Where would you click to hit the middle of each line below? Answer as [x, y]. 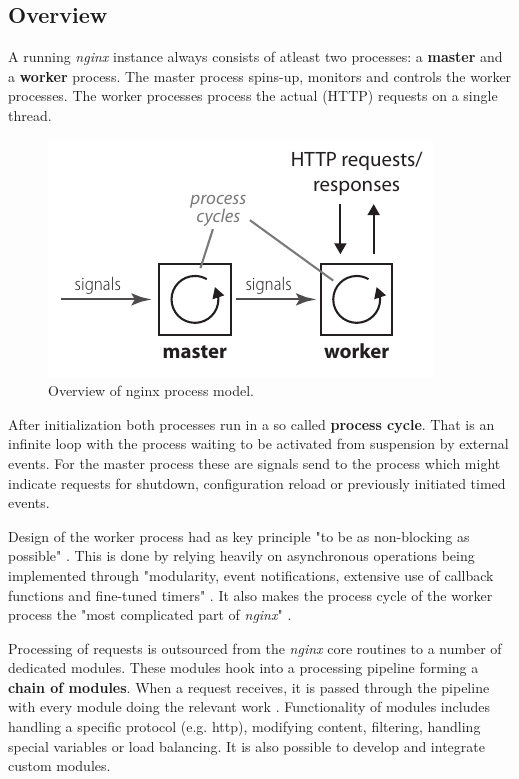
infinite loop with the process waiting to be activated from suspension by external [258, 443]
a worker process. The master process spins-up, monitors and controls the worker [260, 75]
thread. [30, 114]
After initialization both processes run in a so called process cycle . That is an [251, 423]
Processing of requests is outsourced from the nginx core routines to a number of [255, 647]
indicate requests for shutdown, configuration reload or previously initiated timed [257, 482]
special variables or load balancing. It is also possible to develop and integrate [246, 745]
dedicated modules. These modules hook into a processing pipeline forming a [243, 667]
